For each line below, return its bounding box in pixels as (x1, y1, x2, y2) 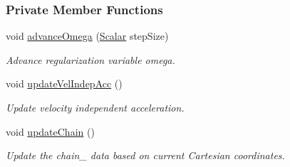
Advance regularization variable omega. (6, 52, 175, 67)
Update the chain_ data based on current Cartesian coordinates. (6, 148, 285, 163)
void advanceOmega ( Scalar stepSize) (6, 28, 169, 43)
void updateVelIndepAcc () (6, 76, 123, 91)
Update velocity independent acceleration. (6, 100, 185, 114)
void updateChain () (6, 124, 95, 139)
